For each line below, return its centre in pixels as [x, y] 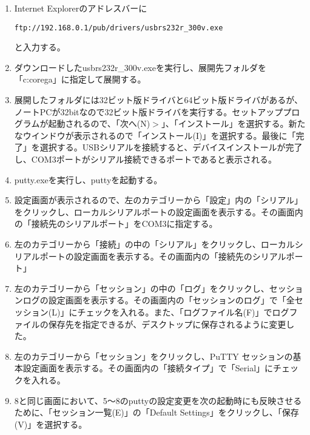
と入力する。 [40, 47]
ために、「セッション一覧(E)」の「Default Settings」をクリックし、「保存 [157, 412]
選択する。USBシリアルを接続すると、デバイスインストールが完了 [171, 147]
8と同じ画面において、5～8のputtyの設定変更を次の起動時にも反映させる [158, 400]
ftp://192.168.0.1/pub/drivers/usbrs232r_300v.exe [119, 28]
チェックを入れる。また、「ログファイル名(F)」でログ [183, 312]
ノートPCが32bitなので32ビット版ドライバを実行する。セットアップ [149, 111]
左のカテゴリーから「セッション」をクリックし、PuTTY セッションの [153, 356]
